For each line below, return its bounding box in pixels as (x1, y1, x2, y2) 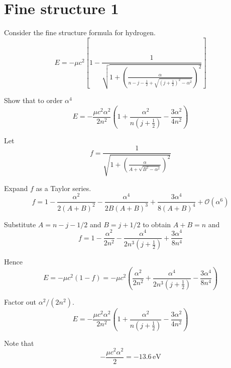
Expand (4, 182, 28, 193)
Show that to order (4, 95, 63, 106)
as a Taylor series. (36, 182, 91, 193)
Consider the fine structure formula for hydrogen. (4, 27, 156, 38)
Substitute (4, 219, 36, 229)
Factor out (4, 296, 37, 307)
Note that (4, 337, 34, 348)
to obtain (143, 219, 171, 229)
